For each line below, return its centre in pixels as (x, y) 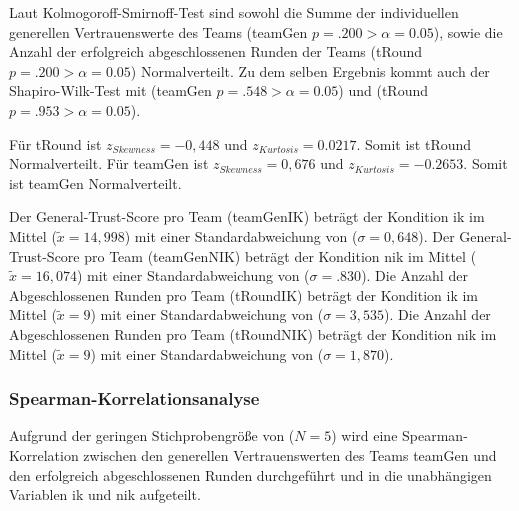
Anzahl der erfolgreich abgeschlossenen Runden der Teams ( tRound (216, 51)
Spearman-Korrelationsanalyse (134, 398)
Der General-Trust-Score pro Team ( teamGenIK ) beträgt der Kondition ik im (247, 216)
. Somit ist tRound (414, 143)
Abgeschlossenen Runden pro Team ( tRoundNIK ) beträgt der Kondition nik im (253, 333)
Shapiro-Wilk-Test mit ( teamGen (110, 90)
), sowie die (468, 31)
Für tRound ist (55, 143)
